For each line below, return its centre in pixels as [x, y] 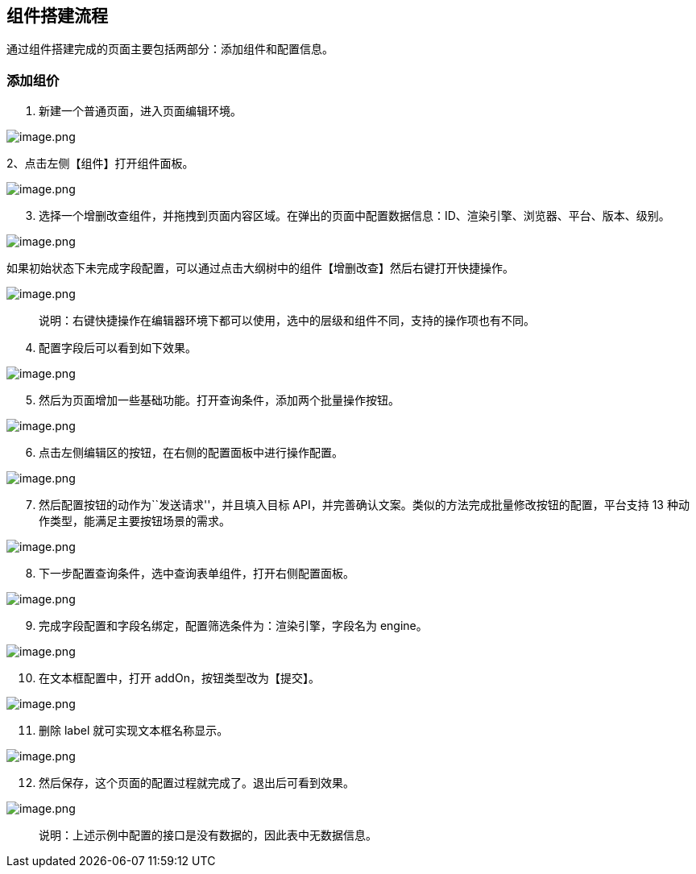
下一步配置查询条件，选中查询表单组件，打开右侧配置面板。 [197, 574]
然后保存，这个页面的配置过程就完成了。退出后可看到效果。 [197, 783]
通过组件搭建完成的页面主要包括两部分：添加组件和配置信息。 [170, 49]
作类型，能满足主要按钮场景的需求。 [135, 521]
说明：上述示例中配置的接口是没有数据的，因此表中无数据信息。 [208, 835]
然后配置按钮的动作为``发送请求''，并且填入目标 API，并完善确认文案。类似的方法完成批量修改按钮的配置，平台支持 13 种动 [364, 505]
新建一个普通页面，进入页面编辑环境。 [140, 111]
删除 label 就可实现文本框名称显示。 [134, 731]
